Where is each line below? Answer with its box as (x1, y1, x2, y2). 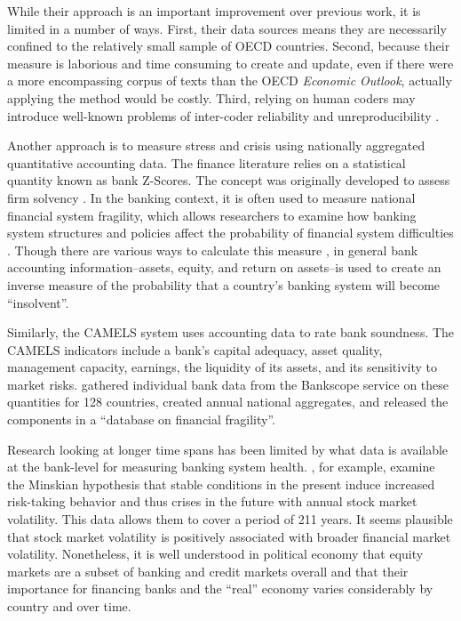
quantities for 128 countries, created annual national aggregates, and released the (7, 392, 449, 411)
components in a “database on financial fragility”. (7, 410, 275, 429)
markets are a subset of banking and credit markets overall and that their (7, 561, 409, 580)
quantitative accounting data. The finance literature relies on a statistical (7, 153, 406, 172)
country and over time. (7, 597, 131, 615)
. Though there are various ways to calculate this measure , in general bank (7, 240, 418, 259)
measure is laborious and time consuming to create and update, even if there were (7, 53, 454, 72)
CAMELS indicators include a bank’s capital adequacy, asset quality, (7, 340, 383, 359)
